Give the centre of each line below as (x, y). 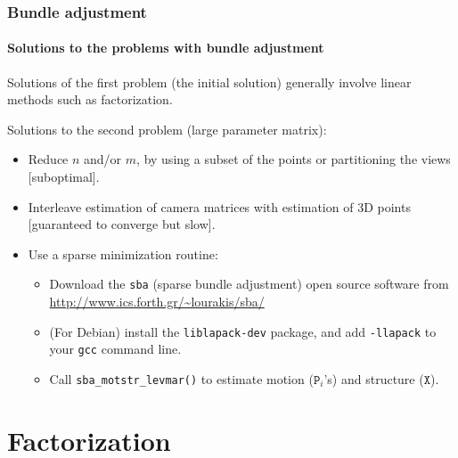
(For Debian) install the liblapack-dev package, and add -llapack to (243, 331)
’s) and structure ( (374, 378)
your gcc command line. (115, 349)
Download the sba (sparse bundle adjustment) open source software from (249, 284)
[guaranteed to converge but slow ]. (122, 224)
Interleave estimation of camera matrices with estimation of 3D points (219, 206)
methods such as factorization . (90, 99)
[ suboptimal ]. (64, 177)
